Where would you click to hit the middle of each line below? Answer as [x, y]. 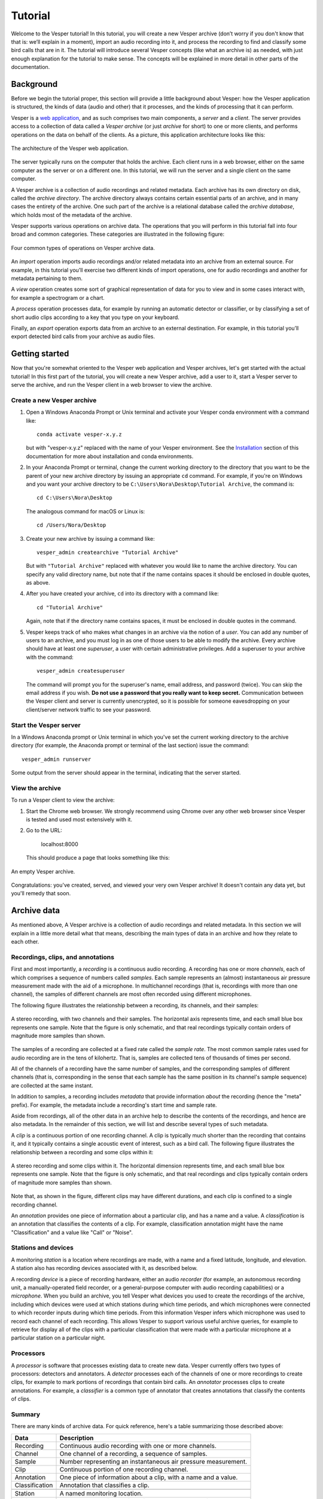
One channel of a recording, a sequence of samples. [133, 1453]
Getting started [40, 354]
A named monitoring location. [101, 1493]
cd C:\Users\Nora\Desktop [75, 498]
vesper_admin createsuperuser [81, 671]
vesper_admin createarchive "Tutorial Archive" [108, 552]
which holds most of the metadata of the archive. [71, 215]
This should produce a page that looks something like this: [98, 858]
